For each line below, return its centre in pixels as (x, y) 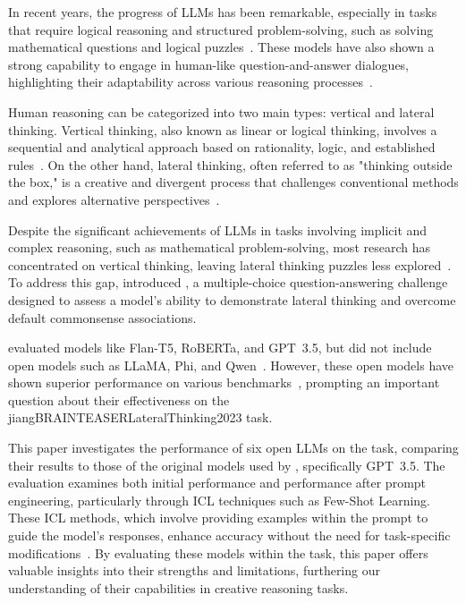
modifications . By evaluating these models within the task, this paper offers (218, 552)
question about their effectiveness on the (119, 399)
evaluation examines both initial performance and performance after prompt (217, 483)
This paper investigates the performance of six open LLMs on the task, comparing (233, 448)
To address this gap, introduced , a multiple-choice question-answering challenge (228, 282)
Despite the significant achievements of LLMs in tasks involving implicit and (218, 229)
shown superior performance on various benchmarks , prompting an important (224, 382)
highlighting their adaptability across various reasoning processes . (191, 82)
